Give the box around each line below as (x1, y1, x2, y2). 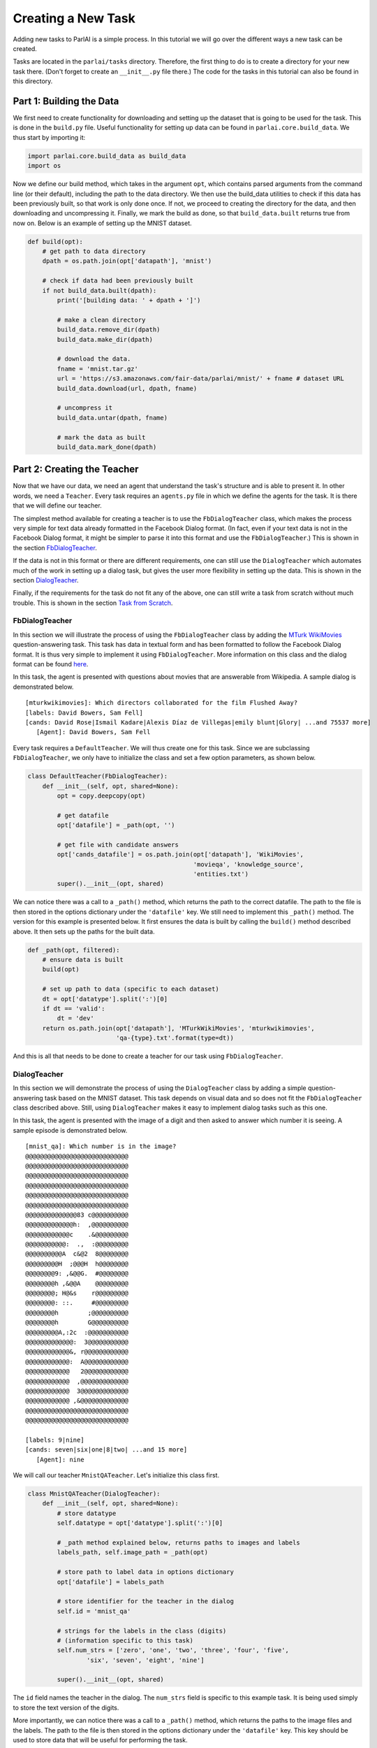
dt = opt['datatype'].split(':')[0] (42, 995, 168, 1003)
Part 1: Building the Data (13, 95, 119, 107)
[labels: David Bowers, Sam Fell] (25, 708, 143, 717)
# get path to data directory (42, 248, 146, 255)
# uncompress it (57, 404, 113, 412)
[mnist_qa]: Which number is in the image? (25, 1142, 177, 1150)
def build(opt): (27, 238, 84, 245)
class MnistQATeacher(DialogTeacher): (27, 1490, 161, 1498)
